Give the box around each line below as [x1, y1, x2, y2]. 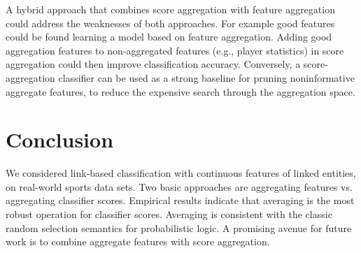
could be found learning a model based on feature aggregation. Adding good [6, 29, 332, 44]
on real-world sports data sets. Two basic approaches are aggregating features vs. [6, 179, 353, 194]
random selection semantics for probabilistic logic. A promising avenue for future [6, 220, 352, 235]
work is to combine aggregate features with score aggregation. [6, 234, 270, 249]
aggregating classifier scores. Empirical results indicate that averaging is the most [6, 193, 355, 208]
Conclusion [6, 125, 114, 154]
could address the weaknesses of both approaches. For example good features [6, 15, 335, 30]
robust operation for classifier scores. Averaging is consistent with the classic [6, 207, 332, 222]
